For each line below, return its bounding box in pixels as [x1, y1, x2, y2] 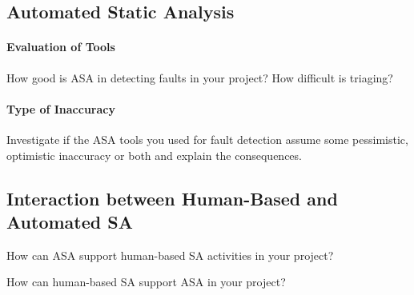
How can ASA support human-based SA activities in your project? [6, 246, 334, 263]
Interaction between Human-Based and [6, 185, 338, 210]
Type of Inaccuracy [6, 100, 115, 117]
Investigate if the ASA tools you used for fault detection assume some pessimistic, [6, 130, 408, 147]
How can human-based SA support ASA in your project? [6, 273, 286, 290]
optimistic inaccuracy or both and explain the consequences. [6, 146, 302, 163]
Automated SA [6, 209, 133, 233]
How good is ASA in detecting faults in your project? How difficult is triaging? [6, 69, 393, 86]
